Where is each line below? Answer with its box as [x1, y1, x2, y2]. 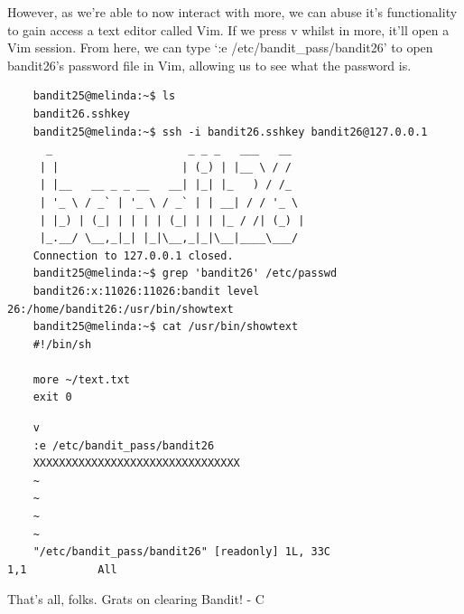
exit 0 [32, 391, 72, 404]
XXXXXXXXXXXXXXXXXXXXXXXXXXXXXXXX [32, 457, 240, 470]
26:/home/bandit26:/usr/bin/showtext [7, 302, 234, 316]
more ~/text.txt [32, 373, 131, 386]
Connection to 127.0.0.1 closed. [32, 249, 234, 262]
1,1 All [7, 562, 117, 576]
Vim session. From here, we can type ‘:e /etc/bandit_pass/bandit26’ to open [7, 38, 433, 57]
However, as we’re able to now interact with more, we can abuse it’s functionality [7, 3, 458, 21]
